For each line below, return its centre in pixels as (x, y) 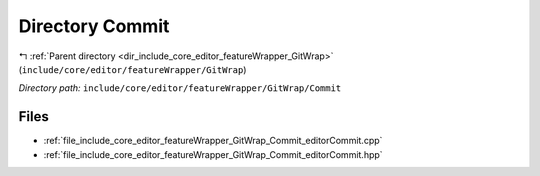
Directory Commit (94, 26)
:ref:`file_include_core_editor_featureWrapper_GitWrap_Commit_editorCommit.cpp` (213, 141)
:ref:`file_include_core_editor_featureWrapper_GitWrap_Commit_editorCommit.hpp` (213, 154)
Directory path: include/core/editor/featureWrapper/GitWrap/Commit (180, 88)
